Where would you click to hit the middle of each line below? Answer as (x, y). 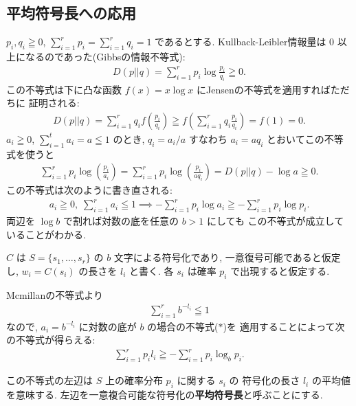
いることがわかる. (46, 234)
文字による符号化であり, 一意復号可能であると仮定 (227, 257)
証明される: (54, 103)
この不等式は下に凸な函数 (64, 89)
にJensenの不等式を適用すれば (264, 89)
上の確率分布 (134, 380)
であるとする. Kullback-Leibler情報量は (241, 42)
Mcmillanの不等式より (55, 294)
